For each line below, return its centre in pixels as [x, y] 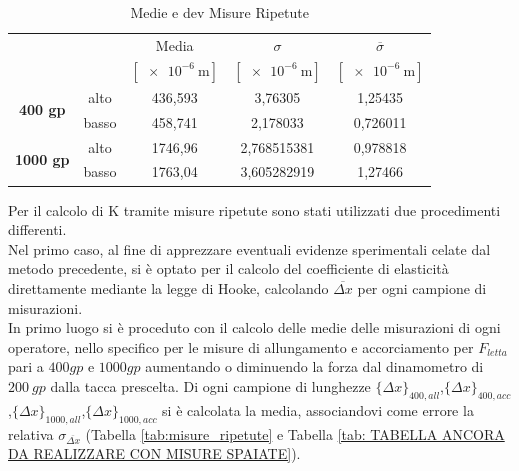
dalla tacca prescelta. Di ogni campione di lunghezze [210, 385]
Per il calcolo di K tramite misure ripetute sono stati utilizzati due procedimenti [254, 209]
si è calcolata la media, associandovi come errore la [318, 409]
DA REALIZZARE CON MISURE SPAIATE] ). [154, 453]
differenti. [37, 229]
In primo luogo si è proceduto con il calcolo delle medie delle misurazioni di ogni [254, 327]
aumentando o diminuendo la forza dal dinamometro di [314, 366]
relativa [31, 433]
